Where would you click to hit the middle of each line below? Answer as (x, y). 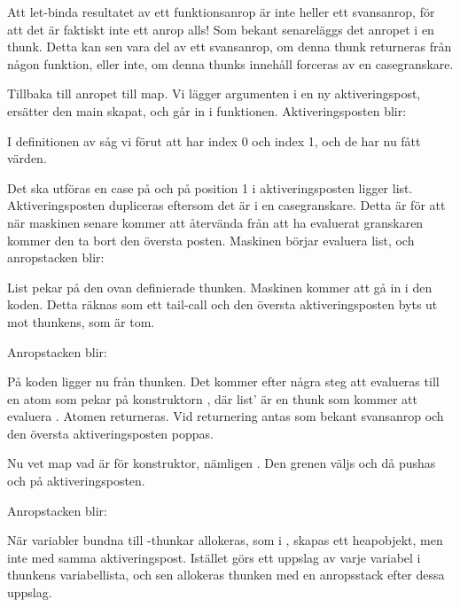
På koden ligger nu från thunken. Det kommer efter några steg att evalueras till (223, 381)
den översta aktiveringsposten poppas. (110, 433)
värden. (27, 158)
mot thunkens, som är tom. (81, 321)
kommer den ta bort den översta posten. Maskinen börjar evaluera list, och (211, 240)
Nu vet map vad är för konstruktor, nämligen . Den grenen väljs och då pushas (222, 463)
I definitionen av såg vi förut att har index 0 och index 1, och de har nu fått (214, 140)
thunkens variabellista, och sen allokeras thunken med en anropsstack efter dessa (226, 575)
